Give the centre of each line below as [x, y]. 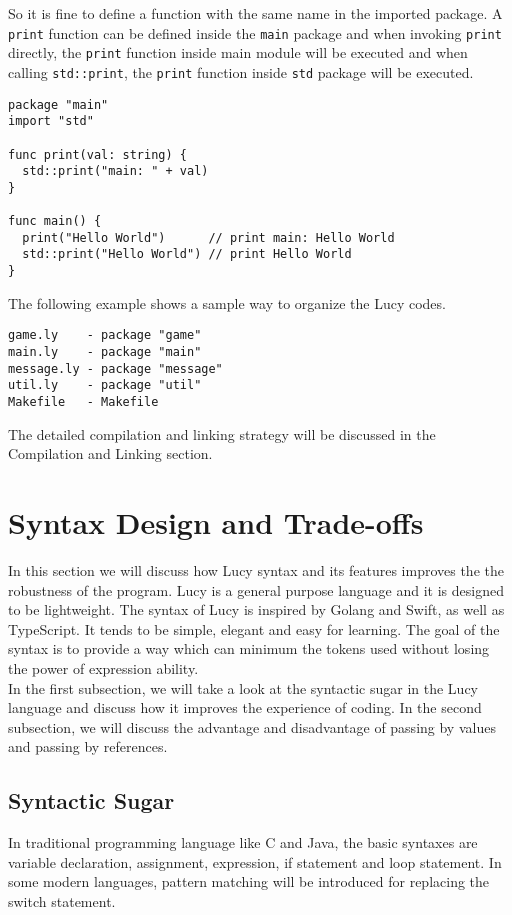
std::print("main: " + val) [115, 171]
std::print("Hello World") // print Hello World [187, 254]
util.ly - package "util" [105, 385]
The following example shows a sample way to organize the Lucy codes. [227, 302]
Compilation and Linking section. [110, 453]
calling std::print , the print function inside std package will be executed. [241, 71]
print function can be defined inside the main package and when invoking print [255, 32]
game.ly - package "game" [105, 335]
